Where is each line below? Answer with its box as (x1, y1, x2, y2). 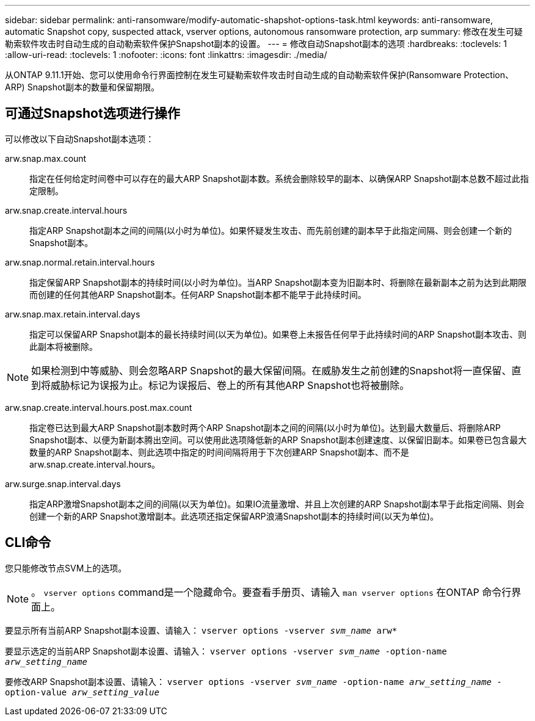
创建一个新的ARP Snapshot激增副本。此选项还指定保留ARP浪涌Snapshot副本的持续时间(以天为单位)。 (29, 510, 439, 521)
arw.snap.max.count (5, 153, 87, 164)
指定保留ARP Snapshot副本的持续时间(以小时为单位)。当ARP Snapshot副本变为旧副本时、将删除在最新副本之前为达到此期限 (29, 277, 526, 288)
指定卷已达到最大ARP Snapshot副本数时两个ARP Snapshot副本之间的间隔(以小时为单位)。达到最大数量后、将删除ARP (29, 422, 501, 433)
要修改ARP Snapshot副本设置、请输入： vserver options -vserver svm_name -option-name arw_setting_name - (5, 676, 502, 687)
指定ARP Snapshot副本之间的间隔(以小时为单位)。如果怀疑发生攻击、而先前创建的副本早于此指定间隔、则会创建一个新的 (29, 225, 512, 236)
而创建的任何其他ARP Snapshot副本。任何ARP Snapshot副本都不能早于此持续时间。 (29, 289, 366, 300)
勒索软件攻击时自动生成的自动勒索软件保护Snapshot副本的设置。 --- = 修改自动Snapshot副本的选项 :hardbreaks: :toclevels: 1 (5, 38, 507, 49)
